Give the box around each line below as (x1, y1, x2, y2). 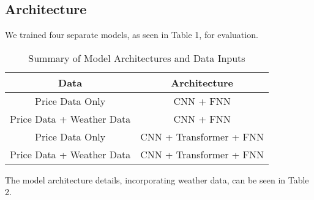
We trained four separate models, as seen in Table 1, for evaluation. (5, 28, 258, 41)
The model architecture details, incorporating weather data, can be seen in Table (5, 173, 309, 186)
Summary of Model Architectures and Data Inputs (28, 50, 245, 65)
